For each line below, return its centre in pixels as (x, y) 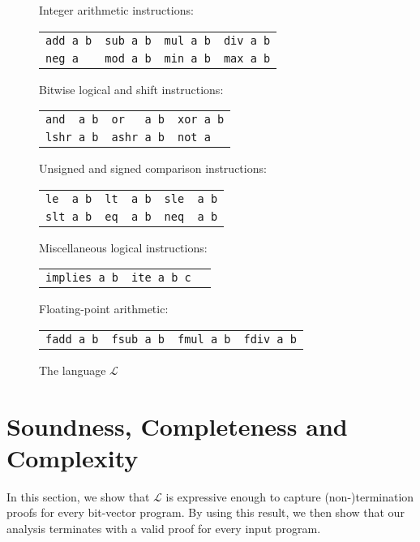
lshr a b (72, 138)
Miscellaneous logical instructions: (123, 247)
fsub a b (138, 339)
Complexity (73, 457)
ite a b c (161, 278)
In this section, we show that (78, 496)
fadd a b (72, 339)
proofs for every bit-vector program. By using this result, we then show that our (206, 512)
